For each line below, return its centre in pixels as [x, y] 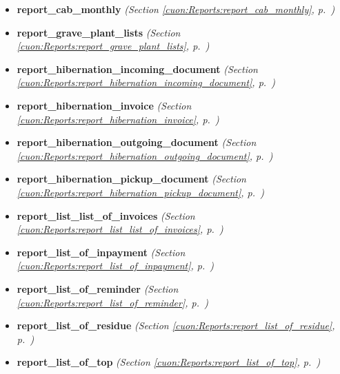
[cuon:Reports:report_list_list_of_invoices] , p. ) [120, 229]
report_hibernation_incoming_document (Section [137, 69]
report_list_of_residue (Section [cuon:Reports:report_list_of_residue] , [176, 325]
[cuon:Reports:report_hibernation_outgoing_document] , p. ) [145, 155]
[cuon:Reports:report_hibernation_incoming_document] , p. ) [146, 82]
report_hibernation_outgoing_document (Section [137, 142]
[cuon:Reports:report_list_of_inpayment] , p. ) [116, 266]
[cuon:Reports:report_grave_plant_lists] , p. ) [113, 46]
